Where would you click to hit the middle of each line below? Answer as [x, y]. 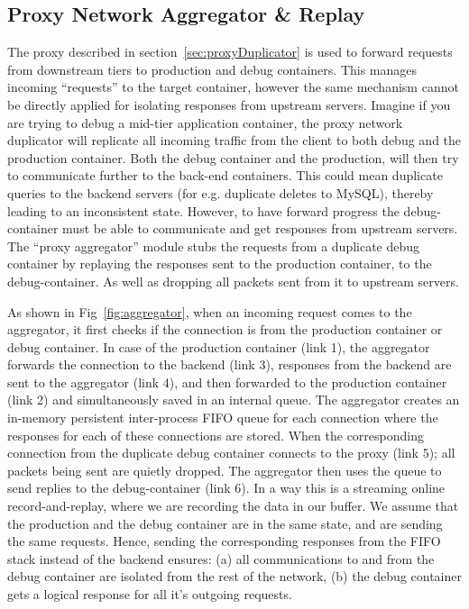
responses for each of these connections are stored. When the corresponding [216, 435]
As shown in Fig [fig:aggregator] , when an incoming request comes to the [210, 311]
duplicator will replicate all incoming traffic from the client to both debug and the [234, 140]
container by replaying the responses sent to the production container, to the [220, 264]
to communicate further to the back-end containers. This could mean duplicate [225, 175]
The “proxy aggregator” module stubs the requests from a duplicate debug [214, 245]
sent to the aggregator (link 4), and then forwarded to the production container [227, 382]
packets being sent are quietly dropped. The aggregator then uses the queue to [225, 470]
